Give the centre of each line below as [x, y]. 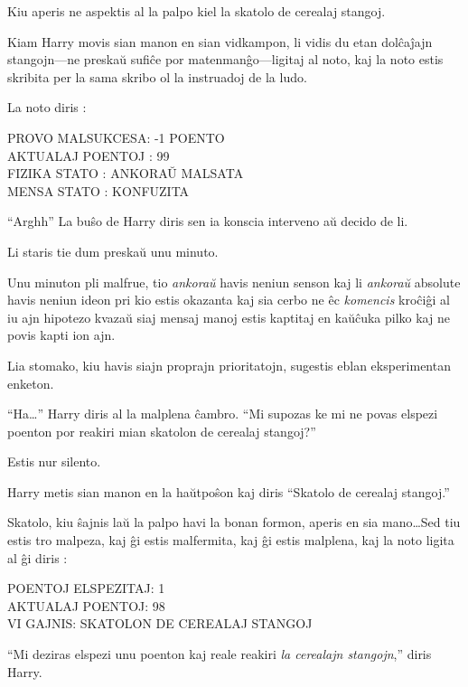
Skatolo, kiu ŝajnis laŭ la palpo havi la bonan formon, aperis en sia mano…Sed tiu [234, 522]
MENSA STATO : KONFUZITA [98, 190]
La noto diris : [47, 107]
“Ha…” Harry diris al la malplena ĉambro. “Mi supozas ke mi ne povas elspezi [223, 414]
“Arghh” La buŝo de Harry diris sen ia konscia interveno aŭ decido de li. [208, 221]
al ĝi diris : [37, 557]
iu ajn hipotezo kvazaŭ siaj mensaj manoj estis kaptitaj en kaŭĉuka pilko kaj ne [229, 317]
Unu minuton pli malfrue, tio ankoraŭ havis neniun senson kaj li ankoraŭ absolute [234, 282]
